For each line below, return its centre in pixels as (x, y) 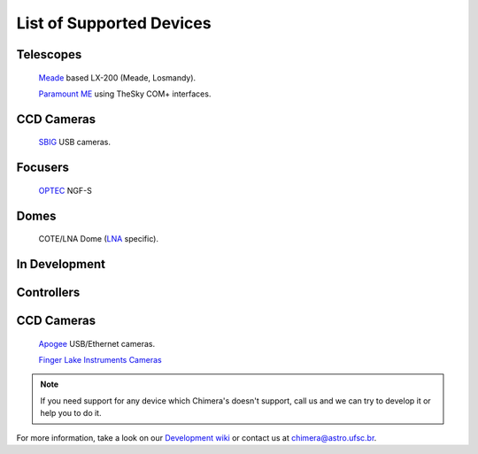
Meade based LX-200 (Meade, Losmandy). (117, 77)
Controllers (48, 292)
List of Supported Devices (114, 23)
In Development (61, 264)
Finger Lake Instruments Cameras (100, 360)
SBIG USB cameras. (74, 142)
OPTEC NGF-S (65, 190)
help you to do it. (71, 413)
